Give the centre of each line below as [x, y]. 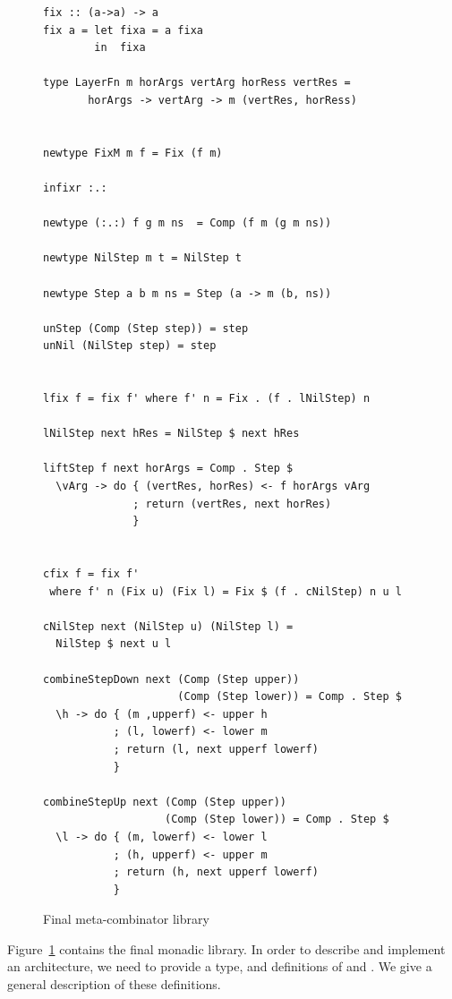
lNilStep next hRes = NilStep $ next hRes [171, 434]
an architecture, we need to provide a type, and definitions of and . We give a [220, 966]
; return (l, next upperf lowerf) [216, 749]
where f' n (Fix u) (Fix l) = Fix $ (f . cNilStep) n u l [226, 591]
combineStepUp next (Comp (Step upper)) [165, 802]
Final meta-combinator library [126, 919]
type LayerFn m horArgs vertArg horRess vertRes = [197, 83]
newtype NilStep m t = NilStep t [142, 258]
